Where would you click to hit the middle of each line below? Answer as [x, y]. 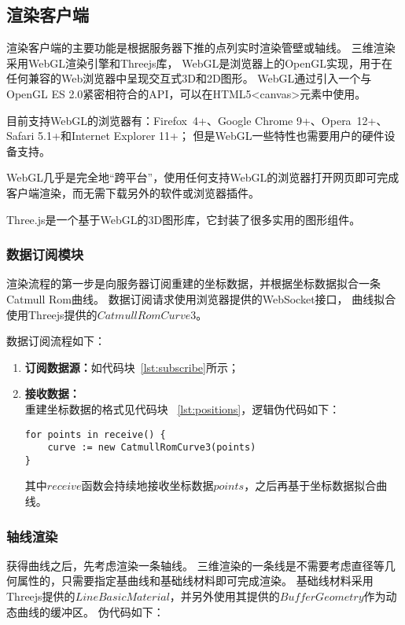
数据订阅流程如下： [56, 341]
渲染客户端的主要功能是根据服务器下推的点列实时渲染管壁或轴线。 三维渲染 [201, 48]
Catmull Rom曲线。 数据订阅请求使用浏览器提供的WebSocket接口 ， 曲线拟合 [201, 298]
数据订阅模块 [45, 254]
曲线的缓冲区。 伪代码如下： [90, 611]
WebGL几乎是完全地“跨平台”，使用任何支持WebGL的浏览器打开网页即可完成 [203, 177]
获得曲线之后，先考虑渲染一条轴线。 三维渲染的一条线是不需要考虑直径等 [195, 565]
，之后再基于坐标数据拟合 [310, 485]
